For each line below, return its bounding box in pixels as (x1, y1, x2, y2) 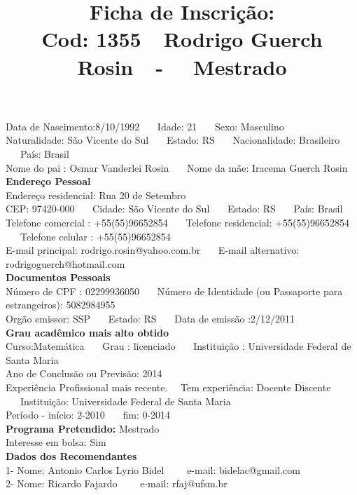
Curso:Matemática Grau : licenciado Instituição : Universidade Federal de (6, 339, 351, 353)
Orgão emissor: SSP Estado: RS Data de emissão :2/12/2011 (6, 311, 295, 326)
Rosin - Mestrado (77, 52, 287, 81)
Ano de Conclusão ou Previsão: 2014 (6, 366, 162, 381)
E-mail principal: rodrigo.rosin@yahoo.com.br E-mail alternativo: (6, 243, 300, 257)
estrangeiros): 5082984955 (6, 297, 115, 312)
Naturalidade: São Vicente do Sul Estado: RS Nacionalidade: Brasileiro (6, 133, 340, 147)
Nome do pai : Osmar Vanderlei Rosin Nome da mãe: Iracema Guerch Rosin (6, 160, 348, 175)
